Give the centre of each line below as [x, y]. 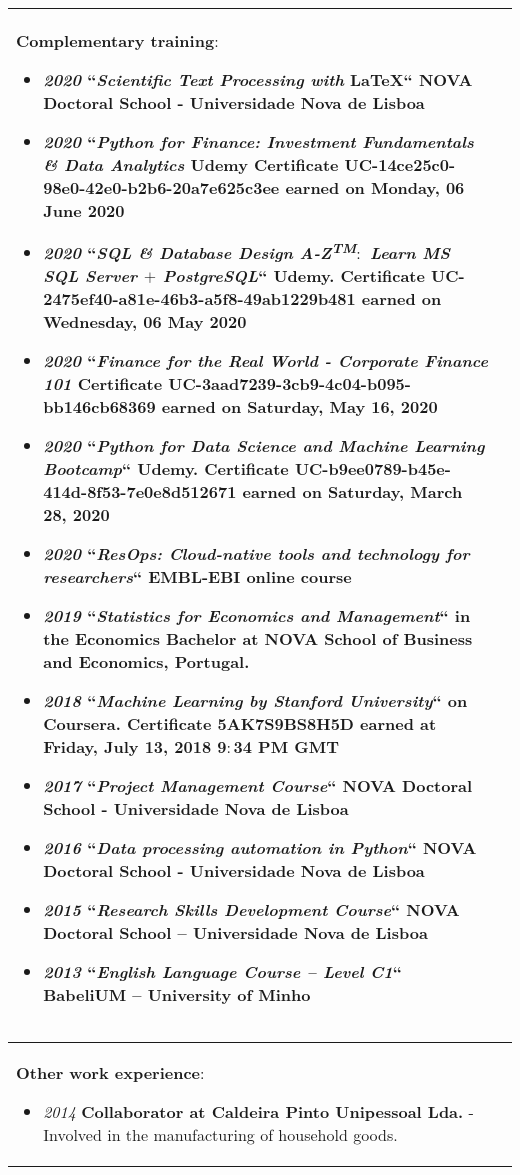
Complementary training [115, 40]
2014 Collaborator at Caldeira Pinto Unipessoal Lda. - [258, 1112]
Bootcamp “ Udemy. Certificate [166, 469]
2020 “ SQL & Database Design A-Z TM [200, 251]
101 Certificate [103, 384]
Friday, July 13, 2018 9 [135, 747]
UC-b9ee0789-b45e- [372, 469]
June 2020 [84, 210]
